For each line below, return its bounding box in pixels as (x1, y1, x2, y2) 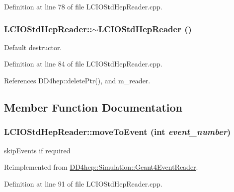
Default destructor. (4, 42, 62, 52)
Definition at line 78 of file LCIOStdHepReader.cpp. (4, 1, 162, 11)
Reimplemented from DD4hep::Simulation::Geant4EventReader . (4, 162, 198, 172)
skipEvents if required (4, 145, 71, 155)
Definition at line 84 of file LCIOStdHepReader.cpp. (4, 59, 162, 69)
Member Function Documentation (4, 99, 183, 115)
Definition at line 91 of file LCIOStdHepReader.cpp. (4, 178, 162, 189)
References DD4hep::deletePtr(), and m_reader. (4, 75, 151, 85)
